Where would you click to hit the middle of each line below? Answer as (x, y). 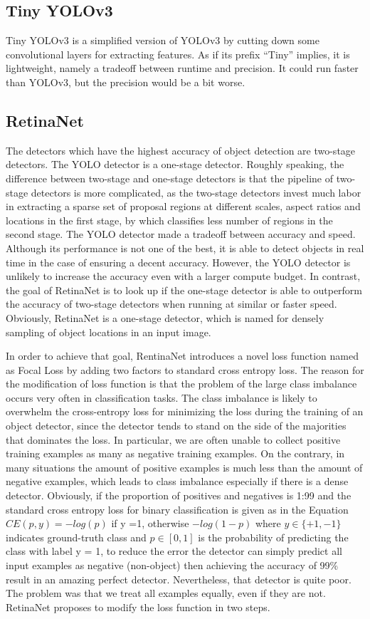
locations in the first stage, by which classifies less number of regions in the (169, 220)
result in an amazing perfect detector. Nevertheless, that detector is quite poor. (179, 579)
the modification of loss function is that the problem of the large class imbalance (181, 384)
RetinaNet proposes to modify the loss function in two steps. (138, 607)
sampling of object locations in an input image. (109, 332)
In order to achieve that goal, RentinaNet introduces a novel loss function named (182, 356)
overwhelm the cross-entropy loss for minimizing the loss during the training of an (185, 411)
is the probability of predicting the (273, 537)
